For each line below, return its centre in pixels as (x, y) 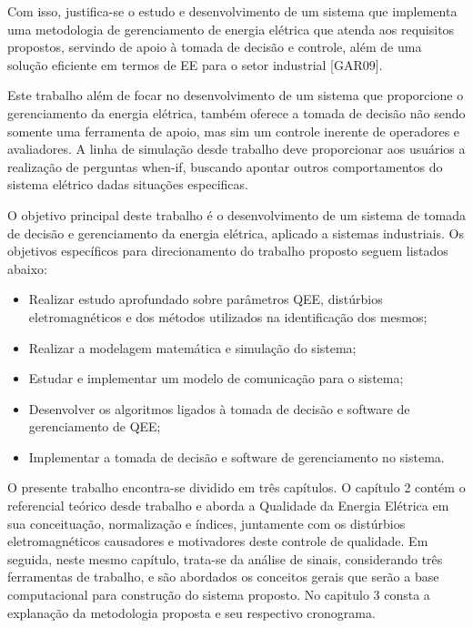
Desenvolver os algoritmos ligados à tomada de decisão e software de (219, 408)
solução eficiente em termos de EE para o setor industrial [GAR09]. (195, 64)
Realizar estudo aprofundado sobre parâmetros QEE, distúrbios (206, 299)
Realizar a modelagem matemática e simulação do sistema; (192, 347)
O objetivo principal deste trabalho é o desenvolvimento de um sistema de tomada (236, 214)
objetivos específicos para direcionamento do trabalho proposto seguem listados (228, 251)
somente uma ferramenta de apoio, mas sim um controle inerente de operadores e (234, 131)
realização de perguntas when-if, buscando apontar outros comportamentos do (225, 166)
